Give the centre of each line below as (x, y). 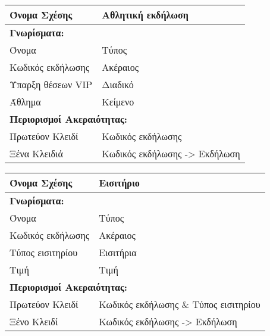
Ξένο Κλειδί (34, 321)
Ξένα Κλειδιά (36, 153)
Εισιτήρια (118, 252)
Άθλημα (25, 102)
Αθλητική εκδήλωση (145, 15)
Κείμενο (118, 102)
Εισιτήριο (119, 183)
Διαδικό (118, 84)
